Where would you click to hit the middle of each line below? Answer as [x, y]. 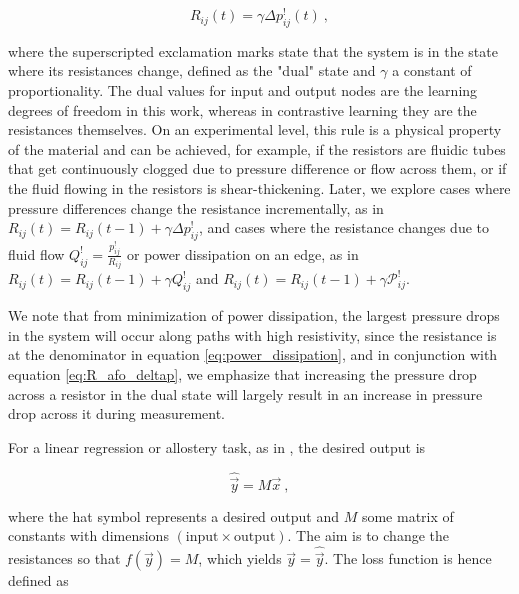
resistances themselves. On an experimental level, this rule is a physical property [255, 129]
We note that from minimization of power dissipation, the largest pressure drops [254, 315]
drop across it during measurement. [116, 413]
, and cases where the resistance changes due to [344, 227]
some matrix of [407, 515]
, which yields [240, 558]
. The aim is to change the [368, 535]
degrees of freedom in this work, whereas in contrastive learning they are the [242, 109]
